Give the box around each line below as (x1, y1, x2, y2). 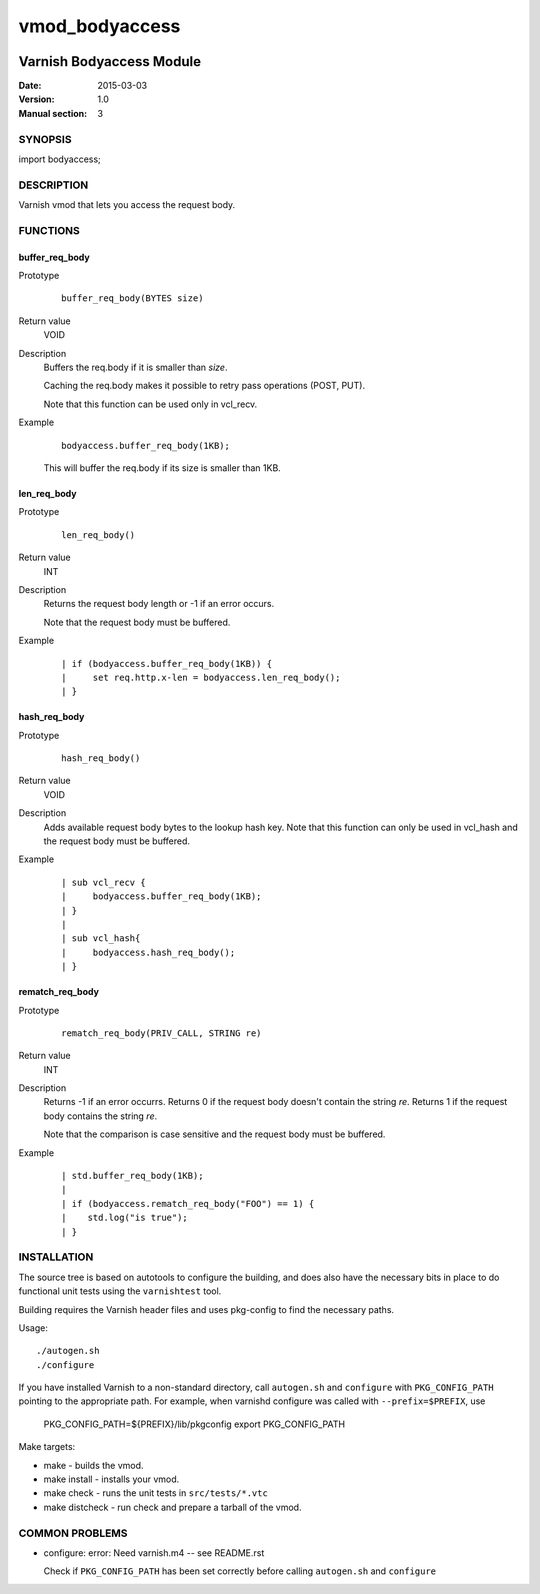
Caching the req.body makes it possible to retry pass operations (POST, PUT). (43, 380, 365, 392)
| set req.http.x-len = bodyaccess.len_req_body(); (61, 671, 341, 683)
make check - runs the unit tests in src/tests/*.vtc (43, 1487, 269, 1499)
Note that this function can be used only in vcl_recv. (43, 398, 258, 410)
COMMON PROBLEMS (18, 1526, 129, 1540)
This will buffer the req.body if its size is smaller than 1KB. (43, 461, 282, 474)
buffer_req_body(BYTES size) (61, 293, 204, 304)
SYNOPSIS (18, 132, 72, 146)
